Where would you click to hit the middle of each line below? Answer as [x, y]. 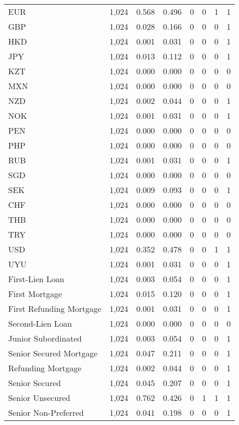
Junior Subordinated [45, 338]
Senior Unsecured [39, 398]
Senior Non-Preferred [46, 412]
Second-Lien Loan [40, 323]
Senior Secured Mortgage [53, 353]
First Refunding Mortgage [55, 309]
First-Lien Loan [36, 279]
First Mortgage [35, 294]
